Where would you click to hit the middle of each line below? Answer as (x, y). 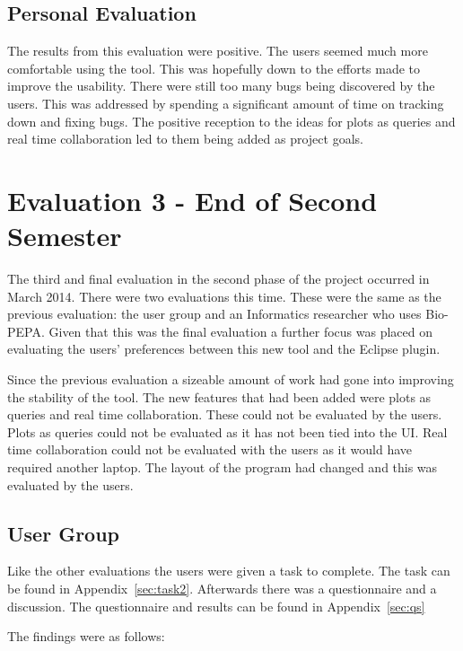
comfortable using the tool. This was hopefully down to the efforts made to (214, 68)
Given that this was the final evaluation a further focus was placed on (240, 331)
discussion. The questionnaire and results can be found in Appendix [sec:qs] (216, 606)
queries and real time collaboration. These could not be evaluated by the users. (225, 414)
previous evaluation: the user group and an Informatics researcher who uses (214, 314)
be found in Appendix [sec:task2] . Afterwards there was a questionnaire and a (222, 588)
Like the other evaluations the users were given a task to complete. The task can (229, 571)
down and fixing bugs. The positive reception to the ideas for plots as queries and (231, 121)
